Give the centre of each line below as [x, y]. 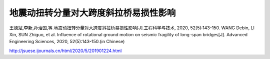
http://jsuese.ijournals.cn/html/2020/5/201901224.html [65, 51]
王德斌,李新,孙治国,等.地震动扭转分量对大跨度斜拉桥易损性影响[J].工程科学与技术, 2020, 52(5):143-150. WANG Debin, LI [132, 28]
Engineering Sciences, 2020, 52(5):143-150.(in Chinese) [67, 42]
